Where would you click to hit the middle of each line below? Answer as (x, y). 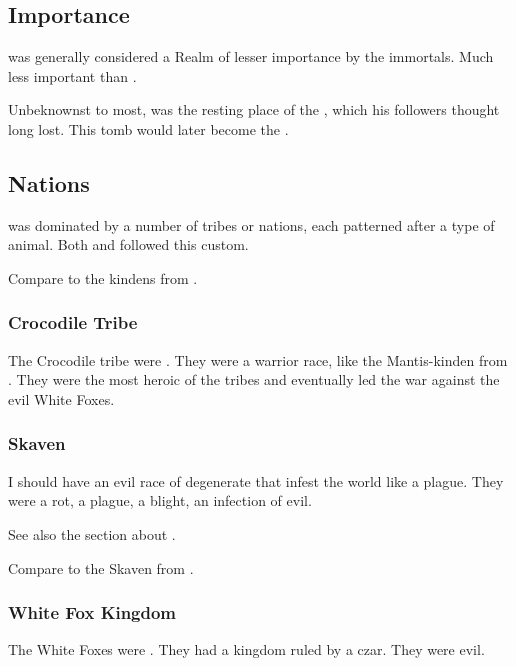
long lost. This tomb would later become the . (148, 128)
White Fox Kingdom (92, 612)
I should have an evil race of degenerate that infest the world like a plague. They (256, 480)
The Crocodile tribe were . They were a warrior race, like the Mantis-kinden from (258, 359)
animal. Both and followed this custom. (128, 244)
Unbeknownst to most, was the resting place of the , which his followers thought (254, 109)
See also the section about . (92, 533)
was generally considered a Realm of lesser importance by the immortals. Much (251, 56)
